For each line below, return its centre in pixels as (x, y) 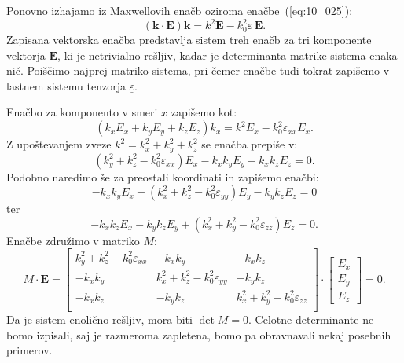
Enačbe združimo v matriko (73, 240)
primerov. (29, 350)
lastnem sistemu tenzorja (66, 85)
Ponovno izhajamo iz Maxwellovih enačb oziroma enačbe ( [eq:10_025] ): (180, 10)
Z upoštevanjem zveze (59, 144)
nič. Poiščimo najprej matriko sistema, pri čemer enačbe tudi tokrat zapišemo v (198, 70)
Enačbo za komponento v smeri (82, 112)
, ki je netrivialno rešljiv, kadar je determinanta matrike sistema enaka (228, 55)
